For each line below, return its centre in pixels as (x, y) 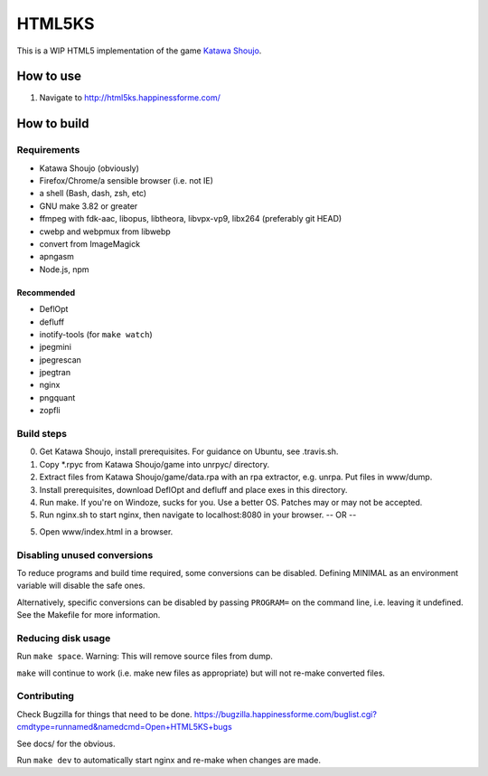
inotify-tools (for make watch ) (96, 334)
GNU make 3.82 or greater (89, 206)
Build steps (42, 434)
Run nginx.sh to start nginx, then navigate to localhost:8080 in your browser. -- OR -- (198, 515)
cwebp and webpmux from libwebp (105, 232)
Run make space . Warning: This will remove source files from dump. (145, 657)
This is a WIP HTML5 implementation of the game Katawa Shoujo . (139, 51)
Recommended (46, 292)
